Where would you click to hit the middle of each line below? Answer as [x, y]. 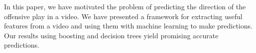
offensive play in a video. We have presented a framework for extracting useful [123, 16]
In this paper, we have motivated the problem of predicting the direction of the [125, 6]
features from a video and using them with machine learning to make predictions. [128, 26]
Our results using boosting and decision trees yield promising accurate [111, 35]
